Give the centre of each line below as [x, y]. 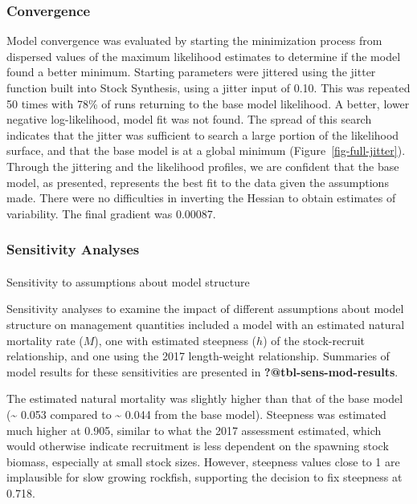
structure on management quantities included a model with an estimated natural [206, 324]
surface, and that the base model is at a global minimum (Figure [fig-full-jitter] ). [206, 150]
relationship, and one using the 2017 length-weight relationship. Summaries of [198, 356]
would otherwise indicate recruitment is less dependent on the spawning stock [198, 446]
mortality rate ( [45, 340]
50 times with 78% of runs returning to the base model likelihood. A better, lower [208, 103]
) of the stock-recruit [314, 340]
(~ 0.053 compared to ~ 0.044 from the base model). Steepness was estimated [196, 414]
